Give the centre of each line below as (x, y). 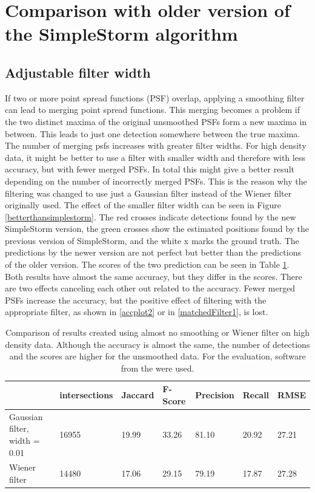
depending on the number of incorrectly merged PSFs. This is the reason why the (156, 181)
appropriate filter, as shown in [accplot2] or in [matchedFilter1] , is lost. (137, 312)
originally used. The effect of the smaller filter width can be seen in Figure (143, 205)
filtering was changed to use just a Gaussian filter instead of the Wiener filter (148, 193)
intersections (86, 395)
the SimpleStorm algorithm (121, 34)
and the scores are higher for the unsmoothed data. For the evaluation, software (157, 356)
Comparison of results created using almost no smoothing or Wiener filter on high (157, 332)
